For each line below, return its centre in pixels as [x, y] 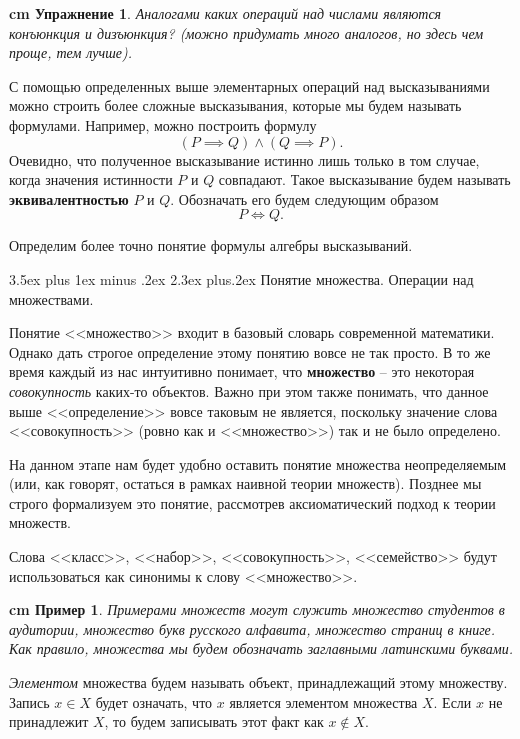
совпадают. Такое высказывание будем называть [364, 179]
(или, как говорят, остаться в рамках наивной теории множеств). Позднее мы [245, 483]
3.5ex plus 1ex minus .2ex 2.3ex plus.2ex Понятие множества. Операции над [241, 278]
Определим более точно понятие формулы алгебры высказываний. [211, 245]
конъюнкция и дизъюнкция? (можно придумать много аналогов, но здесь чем [246, 32]
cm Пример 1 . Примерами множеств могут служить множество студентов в [257, 609]
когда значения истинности [91, 179]
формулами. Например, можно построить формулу [163, 124]
